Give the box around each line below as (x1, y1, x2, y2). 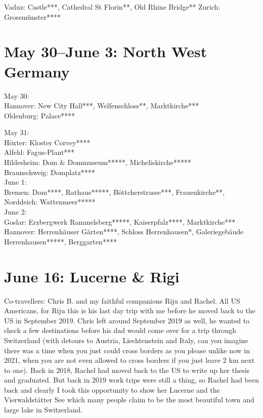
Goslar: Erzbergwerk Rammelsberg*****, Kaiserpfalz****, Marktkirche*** (4, 216, 236, 227)
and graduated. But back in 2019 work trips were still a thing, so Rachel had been (4, 374, 259, 385)
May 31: (4, 127, 29, 138)
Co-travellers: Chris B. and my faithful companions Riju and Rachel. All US (4, 295, 240, 306)
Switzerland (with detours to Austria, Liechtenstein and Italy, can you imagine (4, 335, 248, 345)
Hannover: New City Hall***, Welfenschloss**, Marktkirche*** (4, 100, 199, 111)
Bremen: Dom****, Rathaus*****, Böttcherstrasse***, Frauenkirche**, (4, 186, 225, 197)
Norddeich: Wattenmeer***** (4, 196, 96, 207)
